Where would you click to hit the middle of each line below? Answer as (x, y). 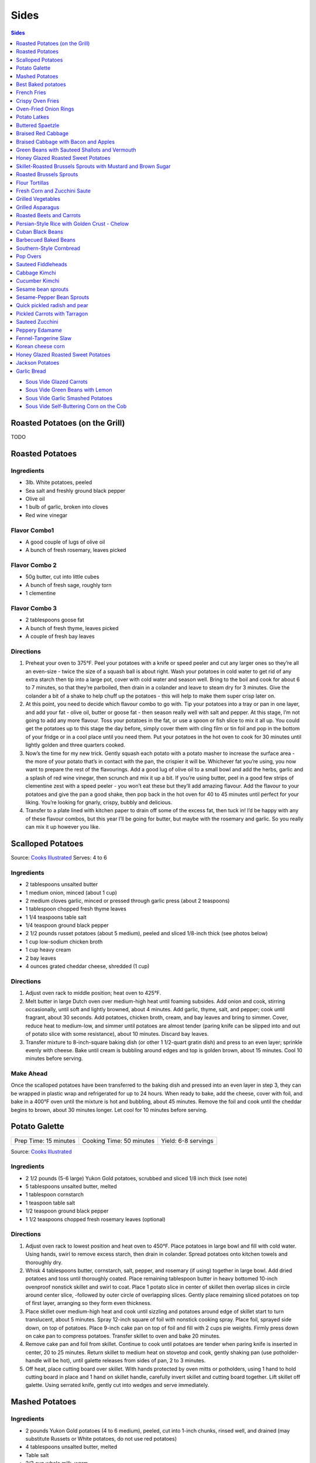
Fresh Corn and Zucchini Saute (53, 191)
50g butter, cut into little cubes (62, 577)
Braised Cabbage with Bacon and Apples (66, 142)
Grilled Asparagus (38, 207)
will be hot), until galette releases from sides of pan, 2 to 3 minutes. (124, 1361)
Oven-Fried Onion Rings (45, 109)
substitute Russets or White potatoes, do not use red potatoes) (101, 1438)
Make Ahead (29, 1074)
